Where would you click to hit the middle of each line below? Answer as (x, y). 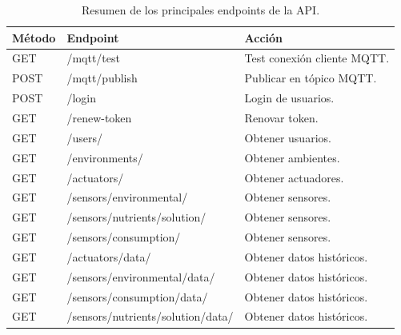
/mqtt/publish (102, 78)
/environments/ (105, 157)
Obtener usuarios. (288, 137)
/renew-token (99, 117)
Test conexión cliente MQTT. (317, 58)
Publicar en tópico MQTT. (311, 78)
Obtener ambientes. (292, 157)
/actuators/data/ (109, 256)
